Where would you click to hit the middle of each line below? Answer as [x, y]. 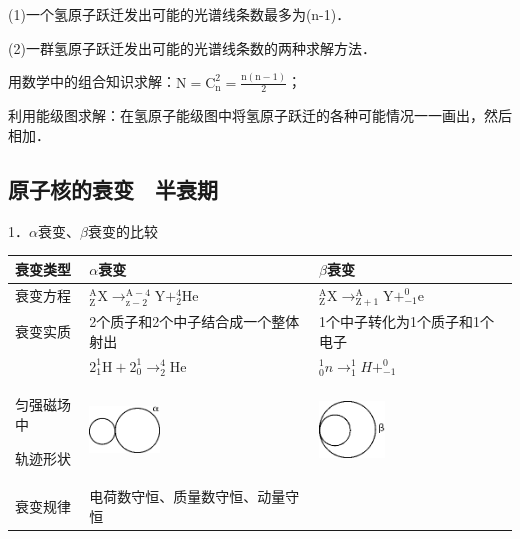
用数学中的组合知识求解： [92, 81]
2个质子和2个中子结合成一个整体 [194, 321]
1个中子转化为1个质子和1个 [406, 321]
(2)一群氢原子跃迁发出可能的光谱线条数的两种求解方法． [192, 47]
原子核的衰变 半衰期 [113, 188]
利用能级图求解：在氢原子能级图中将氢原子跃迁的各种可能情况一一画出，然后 [260, 115]
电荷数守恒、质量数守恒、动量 [187, 496]
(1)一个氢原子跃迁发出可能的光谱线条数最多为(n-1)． [179, 14]
